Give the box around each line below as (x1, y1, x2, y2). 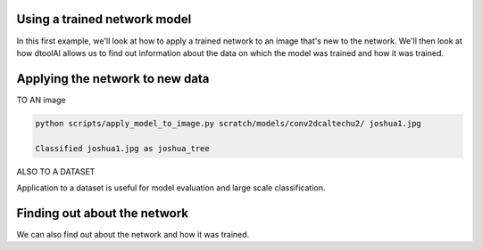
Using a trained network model (16, 12, 192, 27)
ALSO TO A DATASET (16, 165, 96, 177)
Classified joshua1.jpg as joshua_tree (35, 143, 210, 153)
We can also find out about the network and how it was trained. (16, 229, 250, 239)
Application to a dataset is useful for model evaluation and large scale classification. (16, 182, 326, 193)
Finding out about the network (16, 206, 189, 221)
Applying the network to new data (16, 71, 210, 86)
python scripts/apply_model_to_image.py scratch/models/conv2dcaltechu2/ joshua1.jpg (35, 118, 421, 128)
